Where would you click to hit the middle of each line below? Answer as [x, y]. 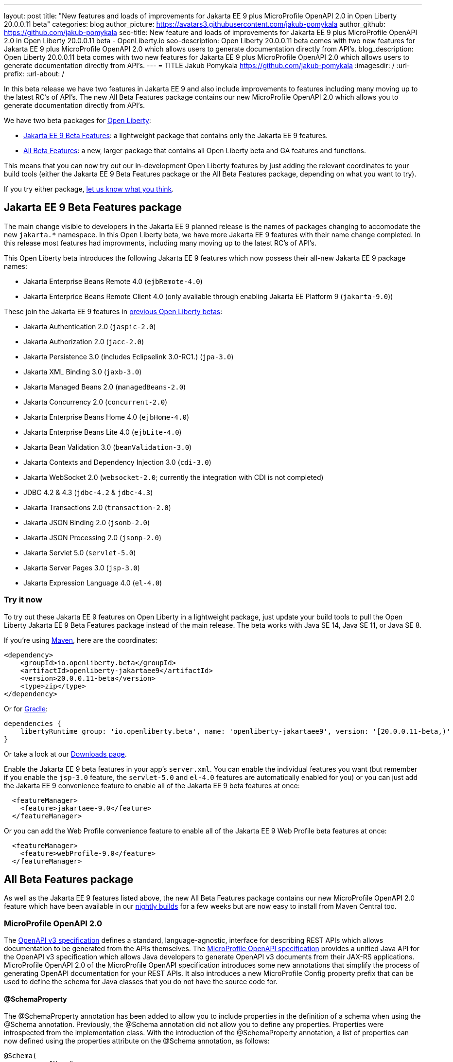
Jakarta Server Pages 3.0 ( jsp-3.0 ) [82, 567]
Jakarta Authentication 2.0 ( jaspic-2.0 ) [90, 326]
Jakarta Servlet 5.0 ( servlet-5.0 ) [80, 552]
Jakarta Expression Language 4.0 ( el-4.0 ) [93, 583]
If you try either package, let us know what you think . [89, 189]
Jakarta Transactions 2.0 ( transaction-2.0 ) [97, 507]
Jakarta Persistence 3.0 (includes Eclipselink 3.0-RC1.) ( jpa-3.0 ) [129, 356]
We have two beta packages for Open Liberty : [78, 120]
